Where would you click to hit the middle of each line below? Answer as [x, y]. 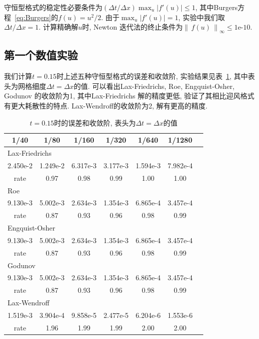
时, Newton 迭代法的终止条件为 [132, 27]
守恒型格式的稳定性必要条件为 [53, 7]
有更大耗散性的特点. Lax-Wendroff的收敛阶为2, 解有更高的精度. [106, 105]
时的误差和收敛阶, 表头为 [95, 122]
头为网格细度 [25, 86]
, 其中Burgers [217, 7]
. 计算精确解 [58, 27]
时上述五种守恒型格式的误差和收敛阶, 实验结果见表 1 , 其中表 [156, 76]
